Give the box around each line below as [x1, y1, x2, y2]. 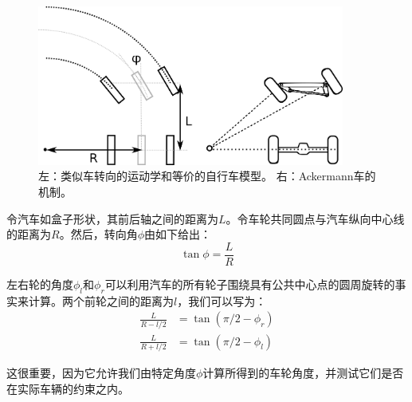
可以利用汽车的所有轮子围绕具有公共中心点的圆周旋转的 [104, 275, 395, 292]
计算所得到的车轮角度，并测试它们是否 [202, 364, 404, 380]
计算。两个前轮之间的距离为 [28, 292, 174, 309]
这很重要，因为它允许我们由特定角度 [6, 364, 196, 380]
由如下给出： [144, 226, 211, 242]
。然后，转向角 [59, 226, 138, 242]
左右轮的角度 [6, 275, 73, 292]
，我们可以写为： [177, 292, 267, 309]
